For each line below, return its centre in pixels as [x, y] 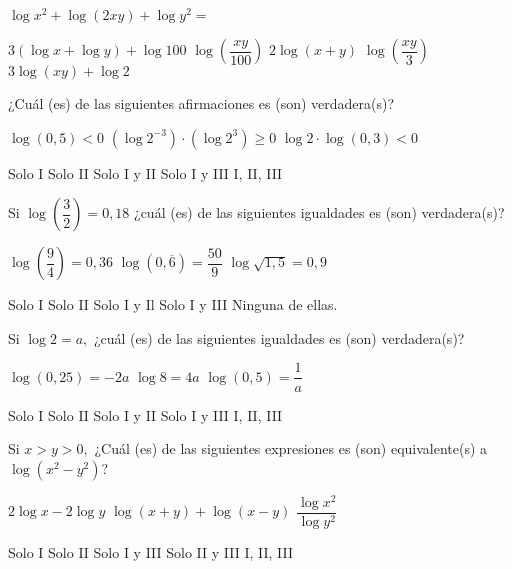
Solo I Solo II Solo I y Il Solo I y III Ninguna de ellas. [173, 304]
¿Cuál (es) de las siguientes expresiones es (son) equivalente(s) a [291, 448]
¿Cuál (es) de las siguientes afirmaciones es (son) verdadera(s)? [201, 103]
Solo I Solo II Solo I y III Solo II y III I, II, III [151, 551]
